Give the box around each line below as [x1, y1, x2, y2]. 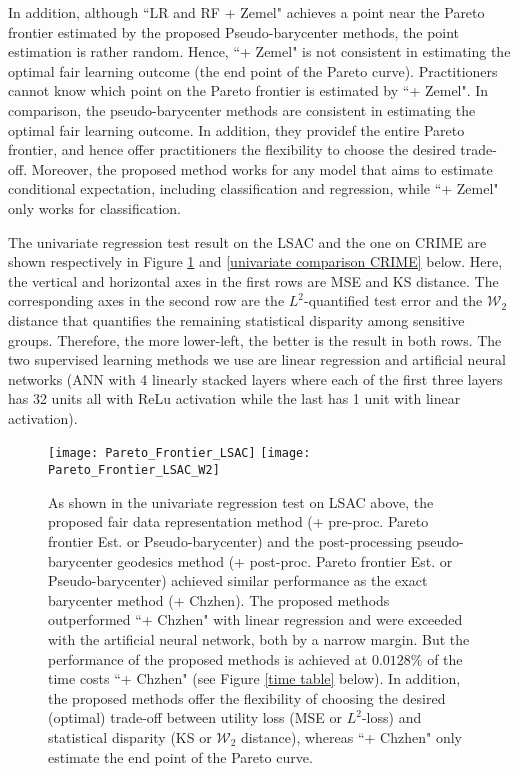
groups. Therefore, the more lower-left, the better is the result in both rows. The [8, 329, 502, 350]
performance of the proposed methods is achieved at [48, 648, 368, 669]
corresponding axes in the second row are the [8, 290, 285, 311]
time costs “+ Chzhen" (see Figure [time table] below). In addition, [48, 668, 461, 689]
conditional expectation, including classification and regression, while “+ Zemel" [8, 178, 499, 199]
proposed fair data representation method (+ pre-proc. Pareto [48, 511, 429, 532]
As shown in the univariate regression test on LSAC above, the [48, 491, 434, 512]
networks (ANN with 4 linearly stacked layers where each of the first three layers [8, 368, 503, 389]
